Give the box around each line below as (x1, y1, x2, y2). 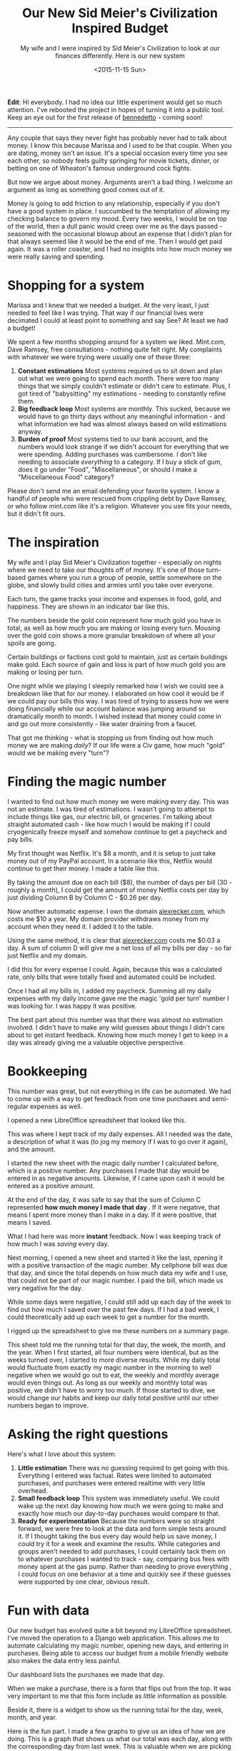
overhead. (17, 1486, 49, 1495)
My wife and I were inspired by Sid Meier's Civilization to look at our (20, 44, 220, 52)
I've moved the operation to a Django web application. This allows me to (7, 1633, 220, 1642)
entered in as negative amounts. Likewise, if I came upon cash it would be (7, 1173, 225, 1183)
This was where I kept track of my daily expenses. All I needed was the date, (7, 1130, 233, 1138)
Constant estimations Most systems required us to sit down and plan (17, 366, 223, 375)
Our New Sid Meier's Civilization (22, 5, 218, 21)
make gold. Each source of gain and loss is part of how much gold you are (7, 660, 226, 668)
